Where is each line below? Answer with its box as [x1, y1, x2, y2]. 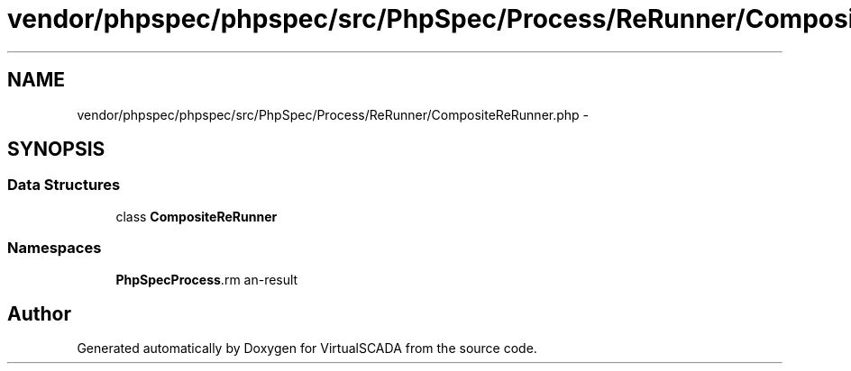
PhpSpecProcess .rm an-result [115, 271, 298, 287]
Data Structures [7, 176, 121, 195]
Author [7, 302, 71, 325]
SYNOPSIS [7, 138, 105, 161]
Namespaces [7, 239, 102, 258]
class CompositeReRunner [115, 208, 278, 224]
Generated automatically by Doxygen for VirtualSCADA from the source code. [77, 340, 537, 357]
